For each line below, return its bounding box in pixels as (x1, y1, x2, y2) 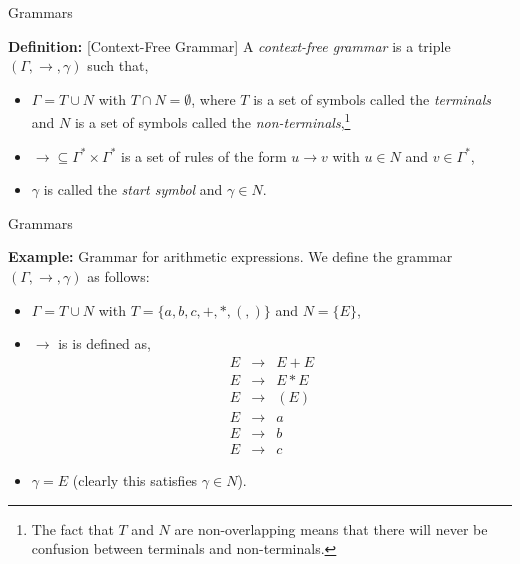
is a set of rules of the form (121, 145, 287, 166)
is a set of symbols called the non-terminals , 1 (74, 109, 351, 133)
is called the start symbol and (43, 179, 223, 200)
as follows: (87, 266, 150, 286)
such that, (87, 55, 149, 76)
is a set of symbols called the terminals (253, 88, 491, 109)
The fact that (31, 518, 114, 539)
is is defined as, (58, 333, 151, 354)
